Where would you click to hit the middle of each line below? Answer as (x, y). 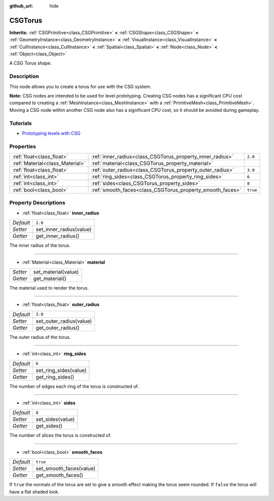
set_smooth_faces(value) (66, 468)
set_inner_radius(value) (64, 230)
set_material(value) (56, 272)
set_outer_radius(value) (64, 321)
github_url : (21, 6)
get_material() (50, 278)
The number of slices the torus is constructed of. (60, 435)
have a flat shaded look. (35, 492)
